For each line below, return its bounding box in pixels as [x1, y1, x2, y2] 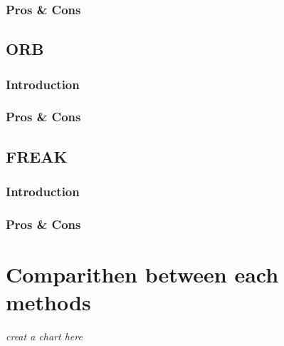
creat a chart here [6, 329, 83, 344]
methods [6, 288, 91, 317]
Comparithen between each [6, 259, 279, 288]
